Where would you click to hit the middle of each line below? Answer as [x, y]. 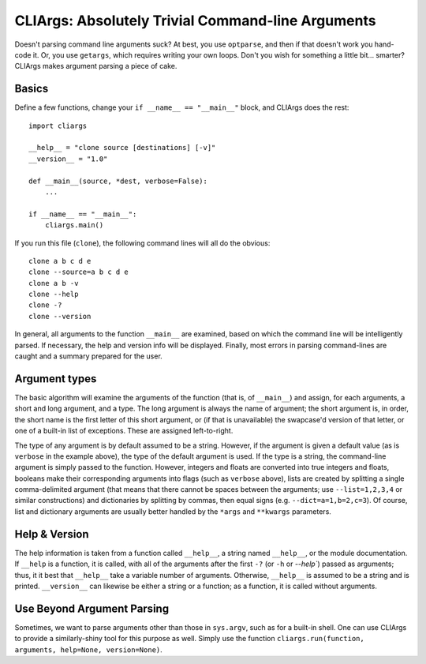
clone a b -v [54, 283]
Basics [32, 89]
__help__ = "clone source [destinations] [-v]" [122, 148]
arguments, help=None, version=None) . [89, 649]
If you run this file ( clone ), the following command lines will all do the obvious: [142, 243]
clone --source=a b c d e [79, 272]
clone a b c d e [60, 261]
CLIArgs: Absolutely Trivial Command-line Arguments [195, 21]
